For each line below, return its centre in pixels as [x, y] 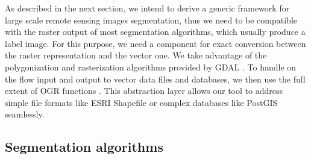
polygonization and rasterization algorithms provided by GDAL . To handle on [151, 67]
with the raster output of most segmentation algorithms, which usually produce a [155, 32]
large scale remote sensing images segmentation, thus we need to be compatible [151, 20]
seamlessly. [25, 114]
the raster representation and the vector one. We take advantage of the [136, 55]
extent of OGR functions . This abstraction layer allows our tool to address [144, 91]
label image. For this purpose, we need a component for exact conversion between [155, 43]
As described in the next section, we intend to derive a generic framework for [147, 8]
